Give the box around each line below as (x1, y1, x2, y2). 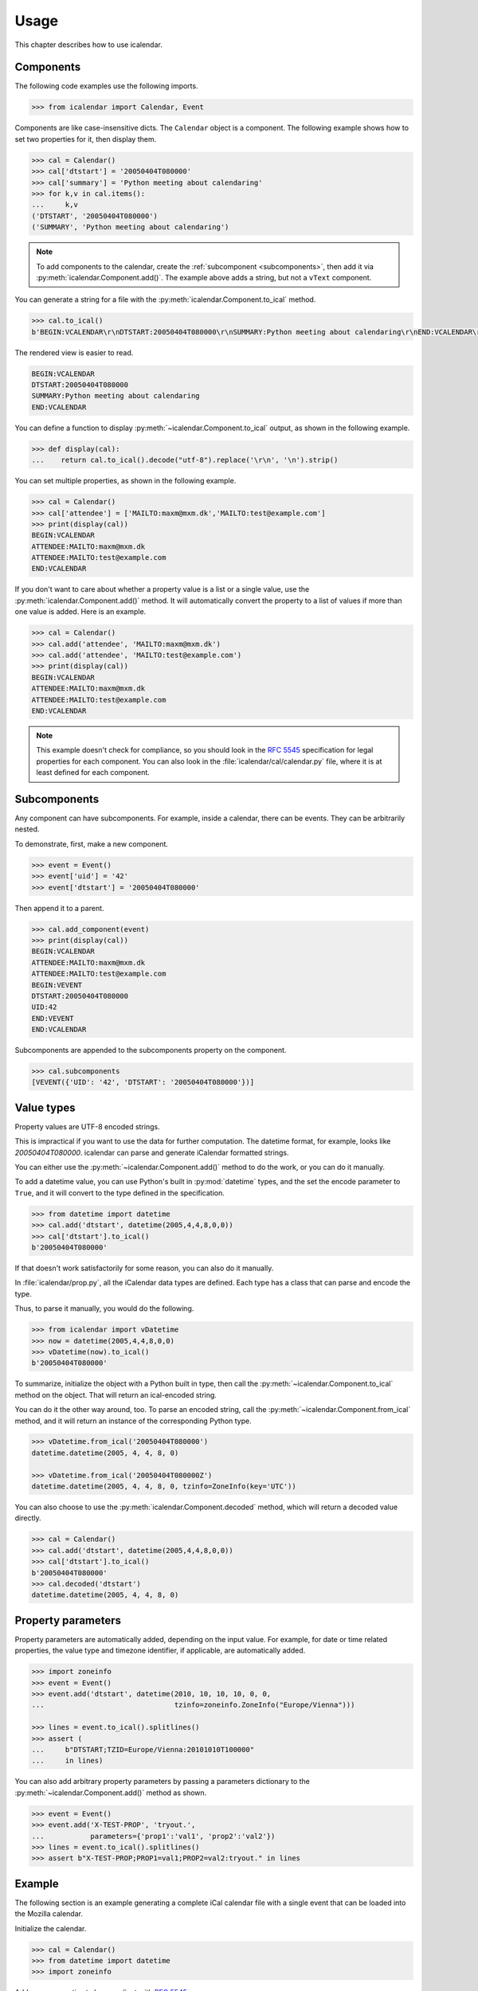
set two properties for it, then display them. (14, 134, 157, 143)
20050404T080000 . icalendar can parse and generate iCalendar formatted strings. (14, 1148, 289, 1157)
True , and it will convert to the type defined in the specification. (14, 1187, 225, 1198)
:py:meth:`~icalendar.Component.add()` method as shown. (14, 1788, 207, 1797)
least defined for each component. (36, 768, 151, 777)
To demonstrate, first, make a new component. (14, 839, 169, 848)
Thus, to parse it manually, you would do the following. (14, 1304, 194, 1313)
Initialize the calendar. (14, 1923, 87, 1933)
